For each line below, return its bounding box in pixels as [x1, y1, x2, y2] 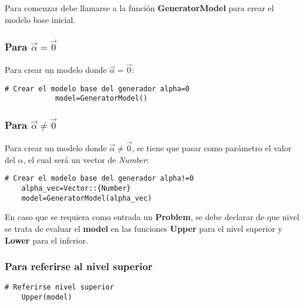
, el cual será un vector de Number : [23, 153, 149, 165]
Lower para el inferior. [5, 234, 88, 246]
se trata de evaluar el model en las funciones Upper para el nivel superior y [5, 222, 282, 234]
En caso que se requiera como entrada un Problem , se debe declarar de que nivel [5, 211, 299, 223]
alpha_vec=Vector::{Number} [21, 184, 131, 192]
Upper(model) [21, 292, 72, 301]
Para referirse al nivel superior [5, 259, 153, 274]
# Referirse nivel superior [5, 283, 114, 292]
